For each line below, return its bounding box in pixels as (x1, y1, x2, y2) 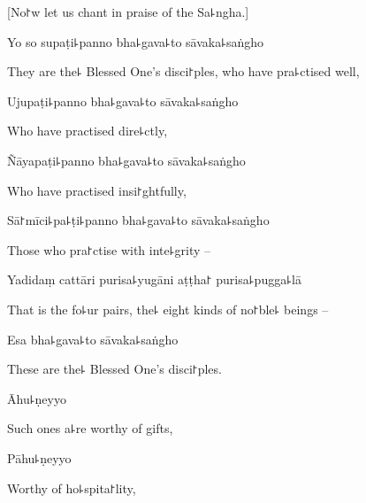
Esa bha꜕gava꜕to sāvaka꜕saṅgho (7, 329, 179, 348)
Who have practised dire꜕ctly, (7, 121, 168, 140)
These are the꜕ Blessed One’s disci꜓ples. (7, 360, 222, 378)
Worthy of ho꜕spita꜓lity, (7, 478, 136, 497)
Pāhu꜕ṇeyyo (7, 448, 72, 467)
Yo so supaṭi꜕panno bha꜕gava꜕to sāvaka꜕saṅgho (7, 32, 264, 50)
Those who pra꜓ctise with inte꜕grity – (7, 240, 211, 259)
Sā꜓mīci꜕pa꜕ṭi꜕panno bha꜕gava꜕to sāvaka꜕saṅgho (7, 211, 270, 229)
